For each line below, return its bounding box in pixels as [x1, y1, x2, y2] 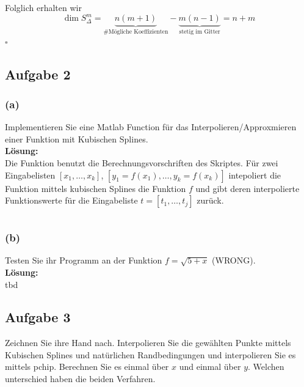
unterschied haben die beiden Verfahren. [5, 372, 156, 385]
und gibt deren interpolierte [195, 182, 300, 194]
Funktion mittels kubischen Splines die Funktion [5, 182, 186, 194]
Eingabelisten [5, 168, 56, 181]
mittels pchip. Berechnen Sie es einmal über [5, 360, 169, 373]
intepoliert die [228, 168, 281, 181]
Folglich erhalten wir [5, 1, 82, 13]
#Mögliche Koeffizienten [103, 28, 168, 35]
